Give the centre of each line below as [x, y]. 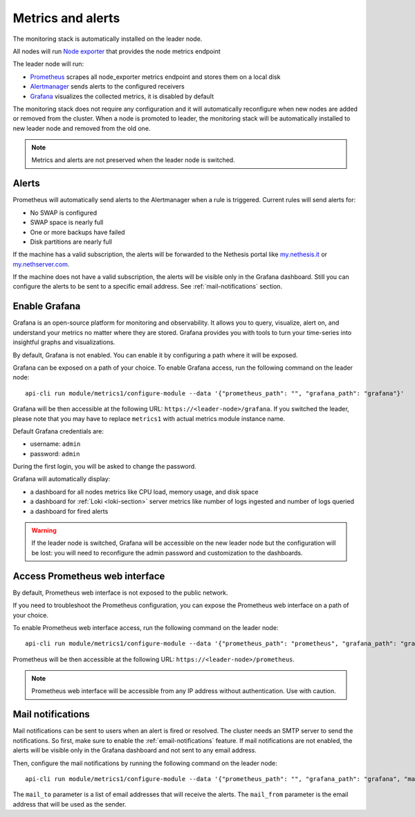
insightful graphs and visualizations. [64, 342]
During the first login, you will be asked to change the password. [104, 467]
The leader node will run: [48, 64]
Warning [44, 530]
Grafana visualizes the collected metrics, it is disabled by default [122, 96]
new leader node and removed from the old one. [82, 128]
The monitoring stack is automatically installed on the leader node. [108, 39]
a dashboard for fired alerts [69, 511]
